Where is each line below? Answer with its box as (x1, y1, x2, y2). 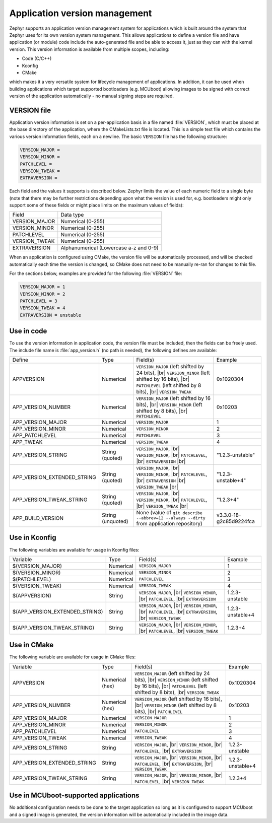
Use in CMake (9, 641, 54, 649)
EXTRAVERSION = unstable (20, 312, 82, 318)
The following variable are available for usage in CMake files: (9, 654, 136, 660)
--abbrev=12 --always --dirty (136, 515, 206, 521)
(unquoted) (101, 518, 128, 525)
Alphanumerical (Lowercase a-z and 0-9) (60, 244, 159, 251)
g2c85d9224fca (216, 518, 255, 525)
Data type (60, 212, 84, 219)
